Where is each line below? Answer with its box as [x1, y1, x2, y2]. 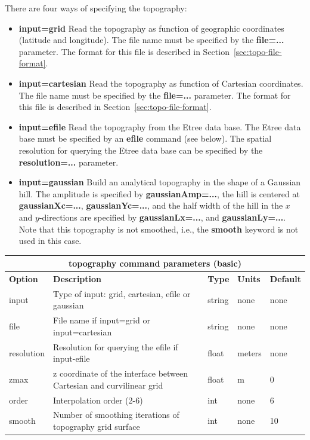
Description [53, 273, 102, 285]
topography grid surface [53, 420, 140, 433]
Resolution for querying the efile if [53, 340, 178, 353]
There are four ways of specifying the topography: [5, 2, 187, 14]
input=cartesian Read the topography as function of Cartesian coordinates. [18, 77, 303, 89]
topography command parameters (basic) [69, 257, 241, 270]
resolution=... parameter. [18, 155, 119, 168]
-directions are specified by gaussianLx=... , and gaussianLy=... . [39, 210, 286, 223]
